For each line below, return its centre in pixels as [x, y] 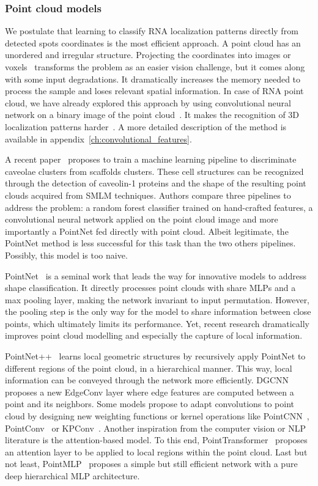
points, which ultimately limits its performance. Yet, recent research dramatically [157, 323]
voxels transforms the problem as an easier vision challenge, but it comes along [155, 67]
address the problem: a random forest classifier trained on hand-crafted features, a [159, 207]
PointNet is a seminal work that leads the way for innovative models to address [156, 275]
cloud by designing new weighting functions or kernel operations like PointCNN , [157, 416]
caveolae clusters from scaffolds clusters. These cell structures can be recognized [154, 171]
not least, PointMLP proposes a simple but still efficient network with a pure [151, 464]
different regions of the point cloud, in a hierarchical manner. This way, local [149, 368]
